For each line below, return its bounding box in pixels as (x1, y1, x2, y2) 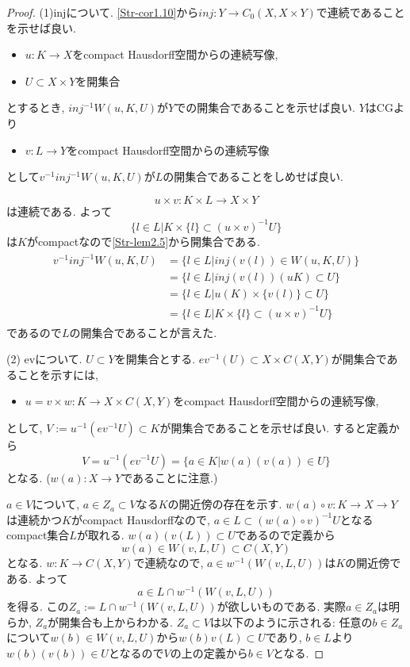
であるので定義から (235, 527, 335, 543)
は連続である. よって (6, 202, 113, 219)
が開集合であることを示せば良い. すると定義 (159, 419, 389, 435)
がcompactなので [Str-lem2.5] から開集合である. (26, 232, 260, 249)
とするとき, (6, 99, 65, 116)
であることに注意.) (121, 469, 218, 485)
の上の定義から (170, 644, 248, 661)
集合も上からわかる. (70, 613, 173, 630)
